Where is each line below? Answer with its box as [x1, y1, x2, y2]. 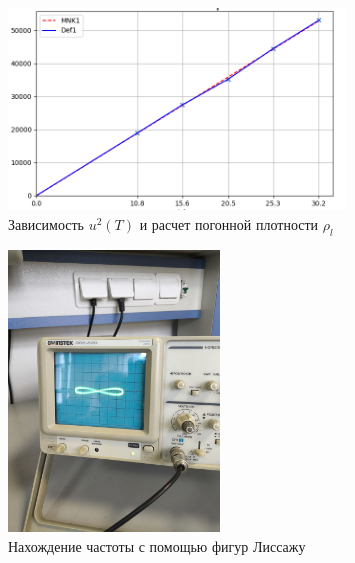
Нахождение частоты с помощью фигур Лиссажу [8, 535, 306, 556]
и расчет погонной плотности [139, 213, 319, 234]
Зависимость [8, 213, 84, 234]
